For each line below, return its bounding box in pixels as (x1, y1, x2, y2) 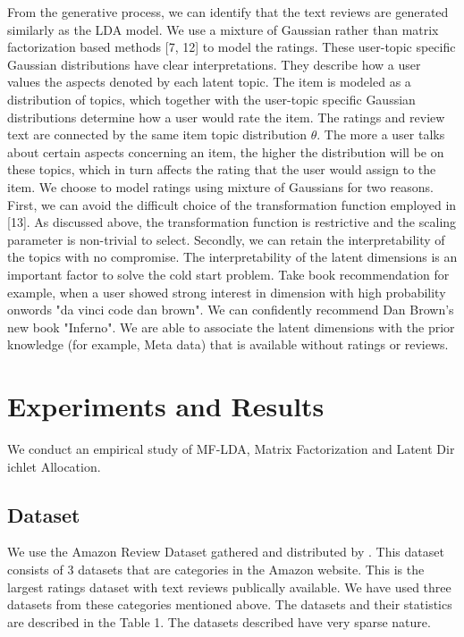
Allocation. (40, 457, 101, 475)
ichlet (7, 457, 38, 475)
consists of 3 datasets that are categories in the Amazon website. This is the (7, 559, 425, 578)
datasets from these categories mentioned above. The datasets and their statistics (7, 595, 452, 614)
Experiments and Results (7, 388, 325, 424)
